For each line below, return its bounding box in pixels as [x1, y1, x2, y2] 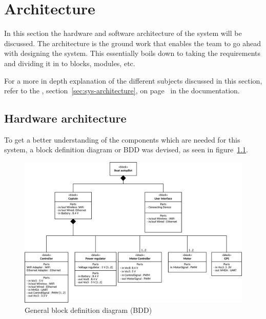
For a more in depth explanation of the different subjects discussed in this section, [4, 75, 262, 86]
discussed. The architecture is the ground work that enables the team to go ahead [4, 37, 261, 48]
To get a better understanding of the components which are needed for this [4, 134, 240, 145]
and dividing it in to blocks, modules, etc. [4, 57, 135, 68]
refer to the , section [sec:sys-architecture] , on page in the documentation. [4, 85, 240, 96]
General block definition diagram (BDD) [25, 304, 152, 315]
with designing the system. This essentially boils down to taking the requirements [4, 48, 261, 58]
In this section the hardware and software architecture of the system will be [4, 28, 242, 38]
